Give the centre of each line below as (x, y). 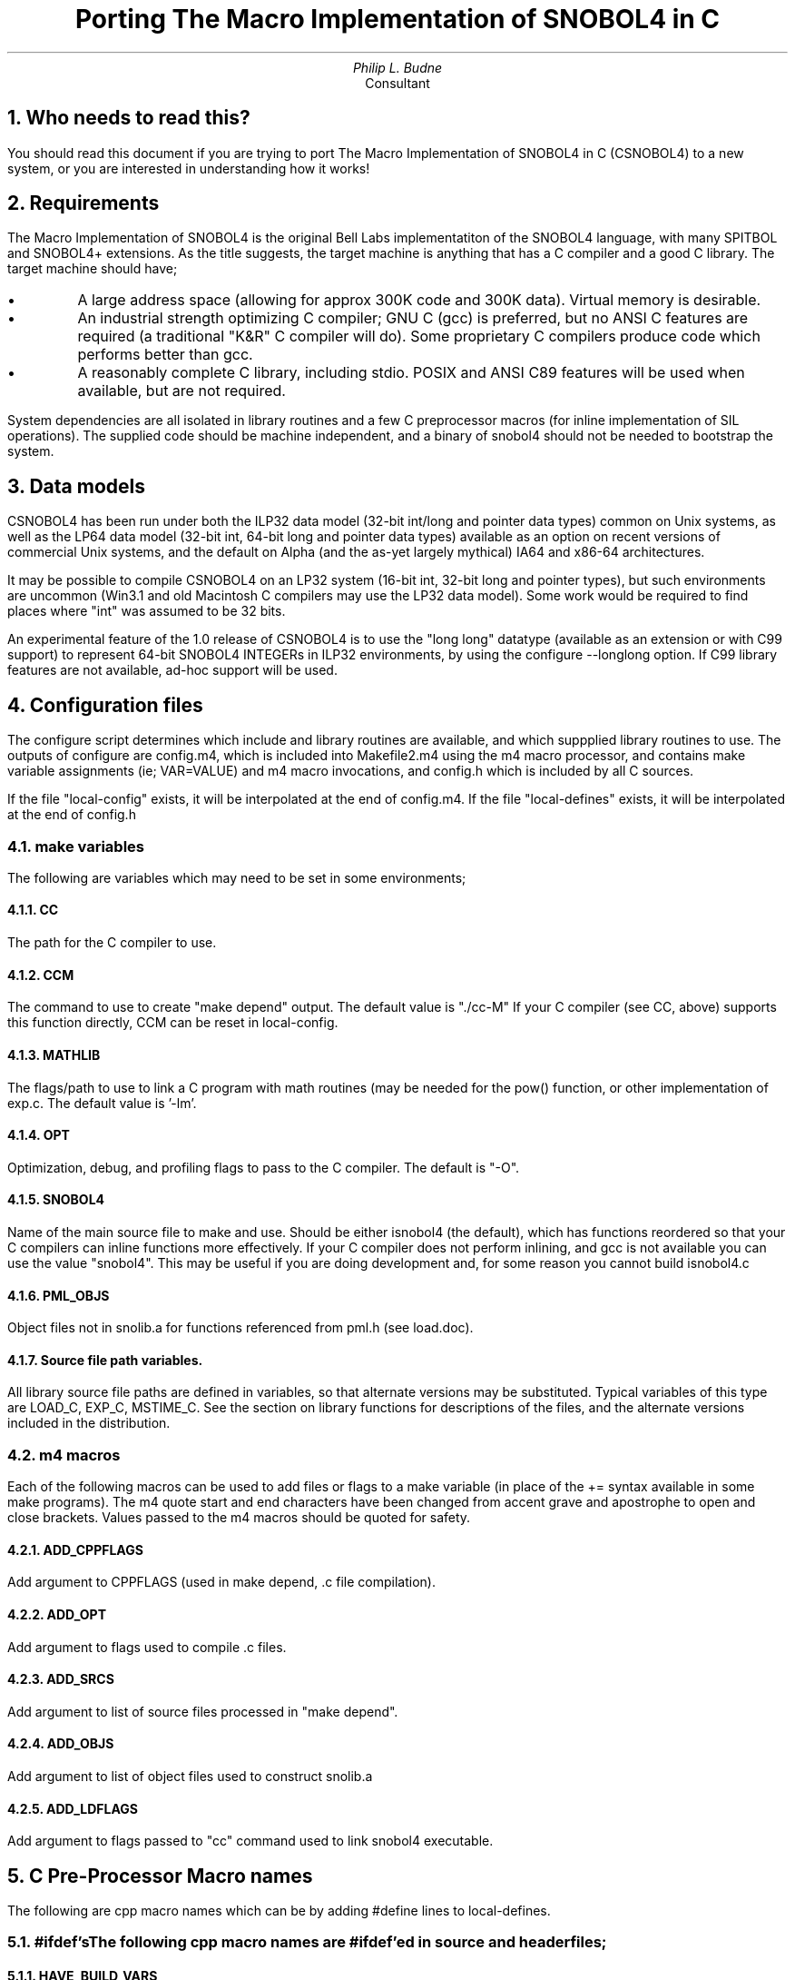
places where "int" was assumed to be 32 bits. (147, 611)
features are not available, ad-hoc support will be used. (172, 670)
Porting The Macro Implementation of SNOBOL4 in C (397, 19)
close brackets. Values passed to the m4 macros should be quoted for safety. (239, 1518)
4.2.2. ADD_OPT (57, 1614)
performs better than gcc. (165, 355)
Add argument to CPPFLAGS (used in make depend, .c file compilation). (221, 1582)
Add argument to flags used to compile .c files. (147, 1647)
